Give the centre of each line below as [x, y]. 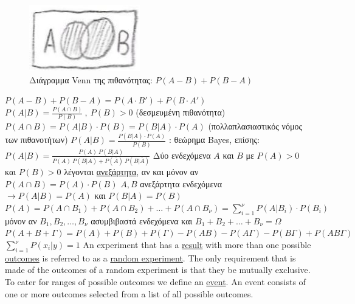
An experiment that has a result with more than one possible [197, 245]
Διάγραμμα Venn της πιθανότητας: [91, 79]
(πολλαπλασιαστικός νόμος [255, 126]
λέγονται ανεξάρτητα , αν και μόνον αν [131, 172]
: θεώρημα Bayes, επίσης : [214, 140]
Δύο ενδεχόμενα [182, 155]
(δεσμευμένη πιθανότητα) [181, 112]
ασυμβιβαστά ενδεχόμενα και [142, 220]
